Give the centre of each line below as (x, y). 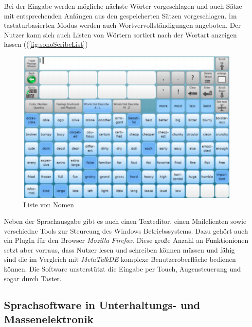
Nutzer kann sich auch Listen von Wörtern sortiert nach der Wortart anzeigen (120, 34)
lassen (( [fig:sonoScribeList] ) (46, 44)
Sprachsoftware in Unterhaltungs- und (102, 304)
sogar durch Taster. (33, 278)
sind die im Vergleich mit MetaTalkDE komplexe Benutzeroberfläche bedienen (120, 259)
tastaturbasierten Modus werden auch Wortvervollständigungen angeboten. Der (122, 25)
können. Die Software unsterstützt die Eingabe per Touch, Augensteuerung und (122, 269)
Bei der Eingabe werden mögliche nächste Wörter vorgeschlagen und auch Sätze (123, 6)
